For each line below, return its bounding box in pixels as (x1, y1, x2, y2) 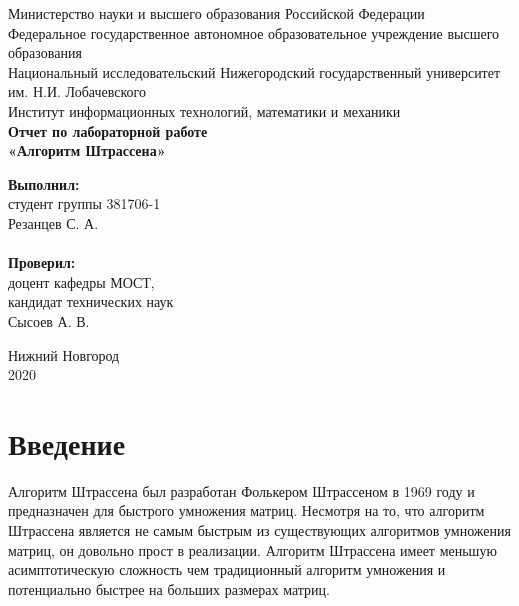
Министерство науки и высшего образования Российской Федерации (8, 3, 425, 23)
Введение (8, 422, 126, 463)
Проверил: (8, 252, 76, 273)
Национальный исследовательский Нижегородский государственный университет (8, 61, 501, 82)
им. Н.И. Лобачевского (8, 81, 146, 102)
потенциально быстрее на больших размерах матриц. (8, 578, 330, 599)
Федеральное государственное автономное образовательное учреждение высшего (8, 22, 500, 43)
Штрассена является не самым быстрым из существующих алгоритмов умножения (8, 520, 511, 540)
